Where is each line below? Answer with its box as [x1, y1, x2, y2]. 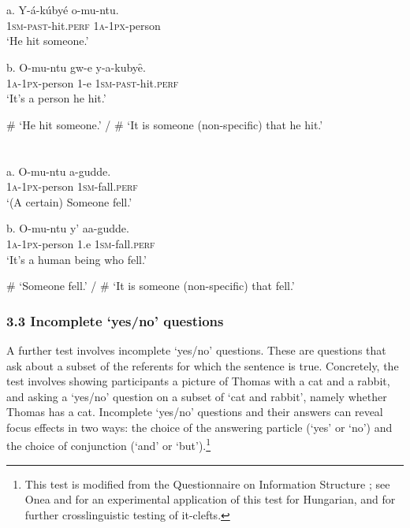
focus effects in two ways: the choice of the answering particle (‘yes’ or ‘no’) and [6, 418, 393, 435]
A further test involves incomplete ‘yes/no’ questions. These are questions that [6, 341, 386, 358]
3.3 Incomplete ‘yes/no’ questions [6, 310, 224, 330]
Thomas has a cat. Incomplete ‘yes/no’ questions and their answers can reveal [6, 403, 383, 420]
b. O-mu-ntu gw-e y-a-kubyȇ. [6, 58, 146, 75]
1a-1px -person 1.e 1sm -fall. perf [6, 235, 155, 251]
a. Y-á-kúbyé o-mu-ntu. [6, 2, 119, 18]
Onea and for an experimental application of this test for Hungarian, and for [24, 491, 396, 508]
